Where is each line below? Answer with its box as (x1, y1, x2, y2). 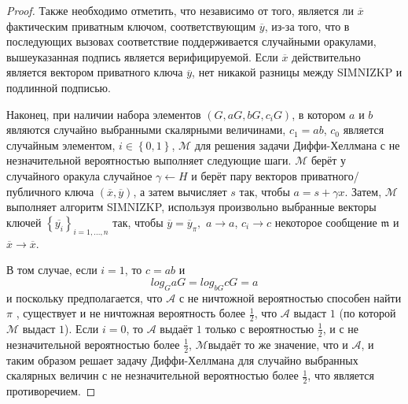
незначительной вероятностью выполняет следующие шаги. (6, 152, 292, 169)
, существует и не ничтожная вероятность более (16, 305, 246, 321)
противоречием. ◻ (6, 383, 96, 398)
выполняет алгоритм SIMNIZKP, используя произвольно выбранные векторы (6, 198, 377, 215)
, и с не (322, 320, 359, 336)
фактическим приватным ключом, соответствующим (6, 17, 256, 34)
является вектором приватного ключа (6, 64, 183, 80)
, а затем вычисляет (133, 183, 227, 199)
